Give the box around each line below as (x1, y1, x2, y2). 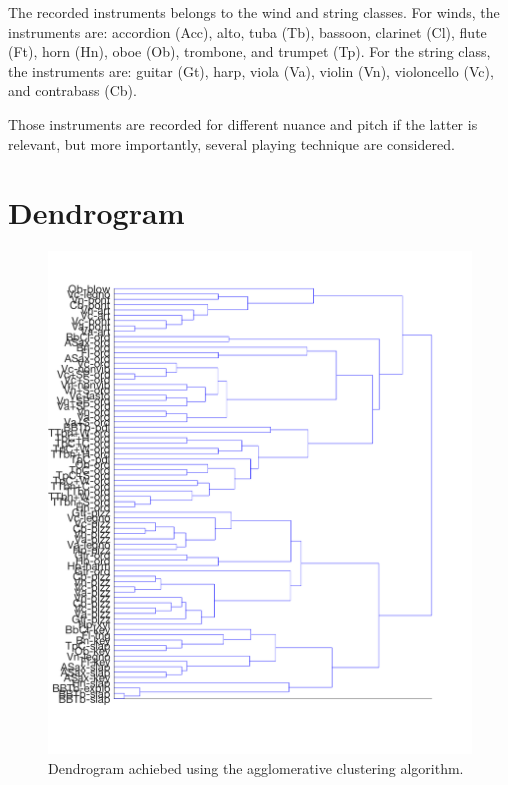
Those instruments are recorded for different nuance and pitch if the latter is (8, 113, 478, 134)
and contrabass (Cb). (8, 80, 137, 101)
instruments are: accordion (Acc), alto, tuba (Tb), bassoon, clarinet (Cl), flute (8, 21, 487, 42)
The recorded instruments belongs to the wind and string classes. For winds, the (8, 2, 500, 22)
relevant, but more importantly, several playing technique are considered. (8, 133, 455, 154)
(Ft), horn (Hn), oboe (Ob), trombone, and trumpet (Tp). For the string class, (8, 41, 491, 62)
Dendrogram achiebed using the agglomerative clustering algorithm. (48, 757, 464, 778)
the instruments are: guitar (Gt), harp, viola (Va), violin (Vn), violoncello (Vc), (8, 60, 494, 81)
